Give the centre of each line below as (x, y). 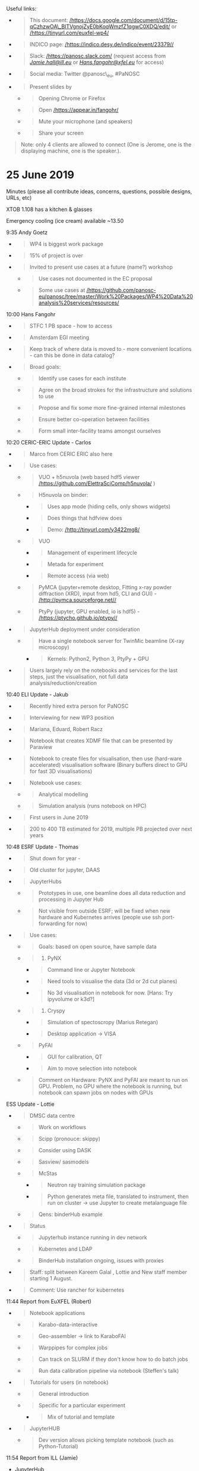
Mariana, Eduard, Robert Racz (66, 729)
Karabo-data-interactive (68, 1324)
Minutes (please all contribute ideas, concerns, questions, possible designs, (99, 191)
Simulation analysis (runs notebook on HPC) (92, 806)
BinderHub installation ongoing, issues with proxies (101, 1260)
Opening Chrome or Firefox (72, 98)
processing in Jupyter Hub (71, 899)
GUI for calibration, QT (75, 1056)
